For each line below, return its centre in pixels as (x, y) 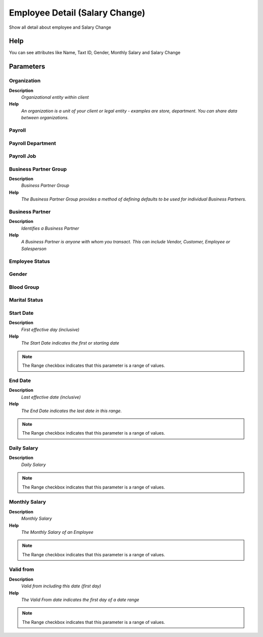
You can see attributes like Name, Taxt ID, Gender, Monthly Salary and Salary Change (95, 53)
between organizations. (45, 118)
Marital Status (26, 300)
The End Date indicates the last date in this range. (71, 411)
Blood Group (24, 287)
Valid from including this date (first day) (61, 586)
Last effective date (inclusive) (51, 397)
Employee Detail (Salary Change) (77, 13)
